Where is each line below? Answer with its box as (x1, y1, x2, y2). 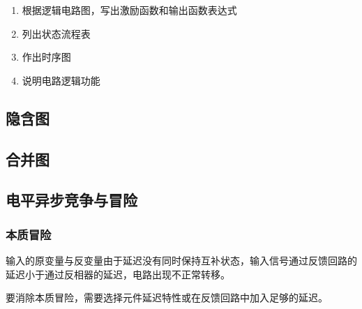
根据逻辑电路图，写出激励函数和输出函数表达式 (22, 3, 237, 17)
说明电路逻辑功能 (22, 73, 100, 87)
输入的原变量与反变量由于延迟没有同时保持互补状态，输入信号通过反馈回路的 (6, 253, 357, 267)
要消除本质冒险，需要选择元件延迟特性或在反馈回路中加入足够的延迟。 (6, 290, 328, 305)
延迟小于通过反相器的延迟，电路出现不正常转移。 (6, 266, 230, 281)
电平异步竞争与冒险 (6, 189, 137, 211)
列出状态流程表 (22, 26, 91, 40)
